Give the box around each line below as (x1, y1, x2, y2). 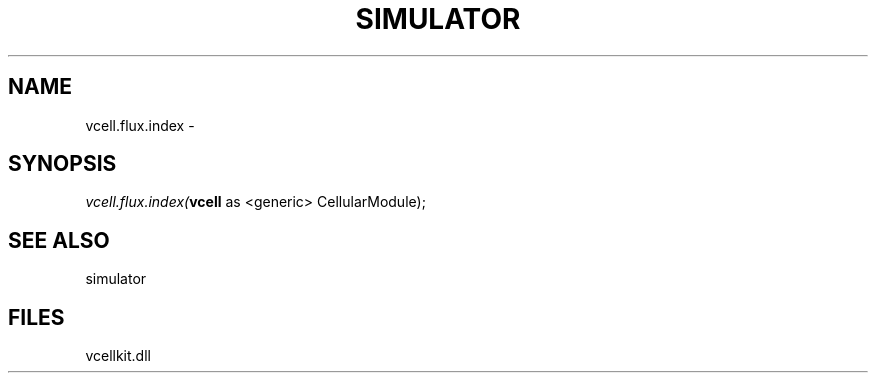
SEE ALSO (8, 227, 110, 253)
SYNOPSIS (8, 151, 117, 177)
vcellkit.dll (85, 347, 151, 365)
